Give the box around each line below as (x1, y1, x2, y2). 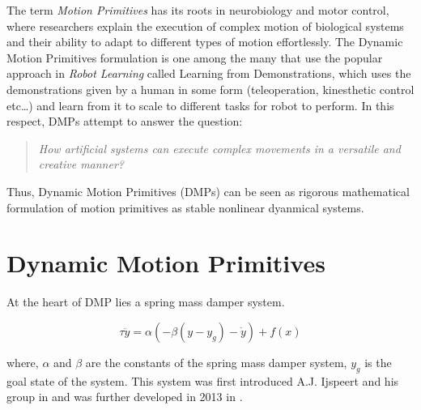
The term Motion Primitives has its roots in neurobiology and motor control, (6, 2, 389, 18)
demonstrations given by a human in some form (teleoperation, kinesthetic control (6, 80, 415, 97)
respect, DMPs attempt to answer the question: (6, 113, 243, 130)
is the (364, 353, 392, 370)
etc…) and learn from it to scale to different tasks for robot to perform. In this (6, 96, 394, 113)
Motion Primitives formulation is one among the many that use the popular (6, 49, 383, 66)
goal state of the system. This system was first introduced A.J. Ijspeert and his (6, 372, 399, 389)
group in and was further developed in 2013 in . (6, 388, 243, 405)
